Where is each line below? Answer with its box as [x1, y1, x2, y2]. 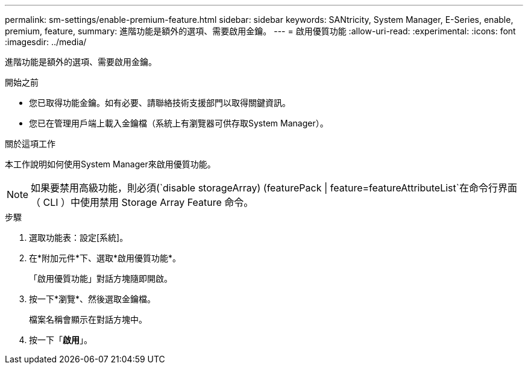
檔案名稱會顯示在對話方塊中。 [29, 314, 147, 324]
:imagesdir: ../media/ [5, 37, 87, 47]
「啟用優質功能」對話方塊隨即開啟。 [29, 273, 172, 284]
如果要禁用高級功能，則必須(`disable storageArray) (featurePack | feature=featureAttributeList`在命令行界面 [31, 182, 517, 194]
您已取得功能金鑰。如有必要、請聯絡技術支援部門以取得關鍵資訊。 [29, 98, 291, 108]
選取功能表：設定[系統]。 [29, 232, 128, 243]
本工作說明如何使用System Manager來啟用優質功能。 [5, 159, 216, 169]
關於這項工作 [5, 138, 55, 149]
